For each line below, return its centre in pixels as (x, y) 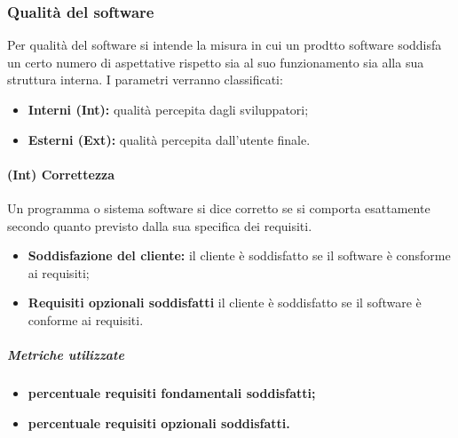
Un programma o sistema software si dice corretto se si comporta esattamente (219, 207)
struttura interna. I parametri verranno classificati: (145, 80)
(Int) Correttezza (61, 174)
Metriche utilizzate (66, 355)
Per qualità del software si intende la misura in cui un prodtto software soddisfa (225, 45)
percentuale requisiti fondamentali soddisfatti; (172, 393)
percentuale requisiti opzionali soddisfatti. (159, 422)
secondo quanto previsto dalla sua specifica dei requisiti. (160, 225)
